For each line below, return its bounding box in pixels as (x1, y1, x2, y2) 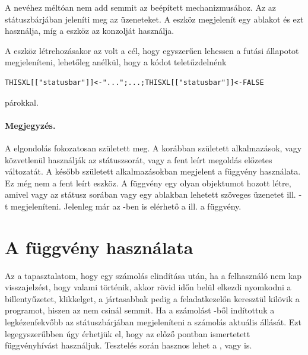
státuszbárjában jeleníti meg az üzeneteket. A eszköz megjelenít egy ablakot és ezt (5, 12, 304, 25)
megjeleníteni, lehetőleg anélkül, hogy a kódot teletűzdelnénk (5, 56, 227, 68)
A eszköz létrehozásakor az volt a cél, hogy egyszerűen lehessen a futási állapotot (5, 44, 299, 56)
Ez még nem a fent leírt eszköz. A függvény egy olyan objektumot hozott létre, (5, 176, 291, 189)
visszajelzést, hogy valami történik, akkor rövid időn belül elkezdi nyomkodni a (5, 281, 291, 293)
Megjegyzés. (5, 119, 56, 131)
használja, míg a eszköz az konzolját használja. (5, 24, 174, 37)
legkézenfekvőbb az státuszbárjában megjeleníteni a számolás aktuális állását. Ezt (5, 316, 302, 328)
